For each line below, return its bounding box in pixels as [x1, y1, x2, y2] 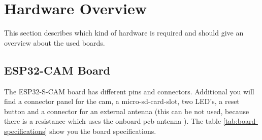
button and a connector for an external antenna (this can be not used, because [4, 106, 249, 116]
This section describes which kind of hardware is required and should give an [4, 27, 244, 38]
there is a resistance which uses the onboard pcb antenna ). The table [4, 116, 221, 126]
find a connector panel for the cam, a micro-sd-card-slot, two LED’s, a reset [4, 96, 240, 107]
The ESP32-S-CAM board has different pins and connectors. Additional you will [4, 86, 254, 96]
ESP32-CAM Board [4, 62, 111, 78]
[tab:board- [223, 116, 258, 126]
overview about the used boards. [4, 37, 105, 48]
